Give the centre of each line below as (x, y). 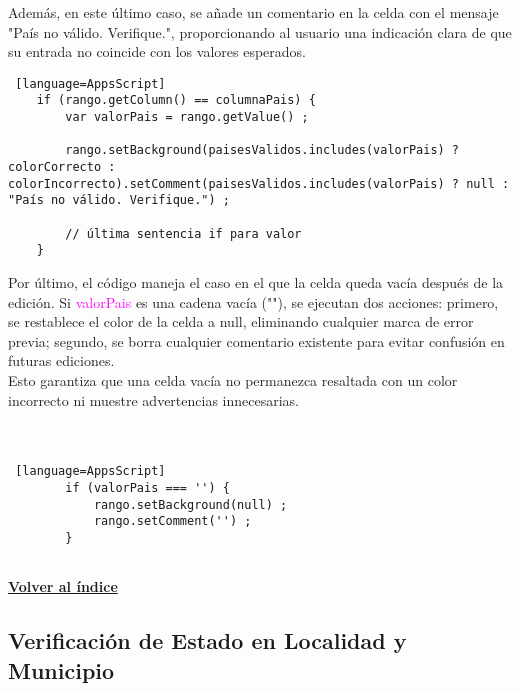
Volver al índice (63, 586)
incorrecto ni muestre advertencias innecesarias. (153, 399)
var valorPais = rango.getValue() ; (187, 117)
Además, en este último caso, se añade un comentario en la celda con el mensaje (253, 12)
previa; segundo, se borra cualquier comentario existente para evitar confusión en (256, 340)
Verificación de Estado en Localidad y (207, 640)
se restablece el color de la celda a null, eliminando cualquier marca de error (241, 321)
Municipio (61, 669)
